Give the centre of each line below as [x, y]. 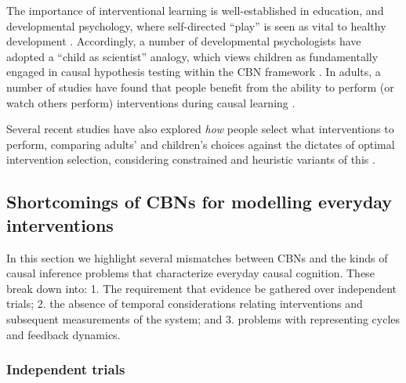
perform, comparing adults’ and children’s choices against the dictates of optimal [201, 144]
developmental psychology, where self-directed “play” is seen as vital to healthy [196, 25]
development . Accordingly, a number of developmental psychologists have [184, 41]
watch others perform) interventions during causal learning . [151, 102]
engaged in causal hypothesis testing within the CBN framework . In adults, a [194, 72]
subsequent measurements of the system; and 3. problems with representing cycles [203, 318]
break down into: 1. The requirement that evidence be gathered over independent [201, 288]
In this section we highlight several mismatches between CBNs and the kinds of [197, 257]
